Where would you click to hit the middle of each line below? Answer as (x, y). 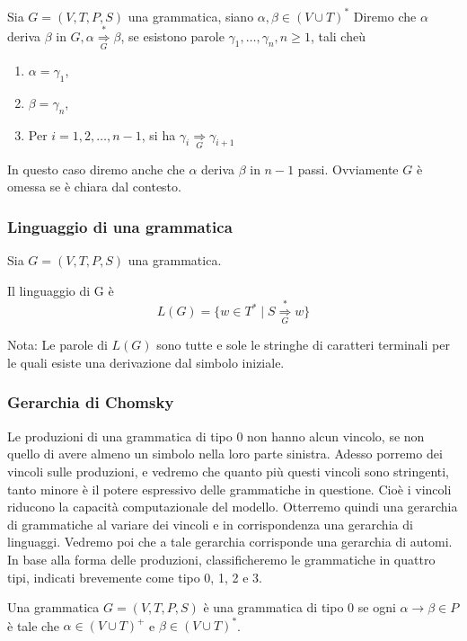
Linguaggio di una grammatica (120, 227)
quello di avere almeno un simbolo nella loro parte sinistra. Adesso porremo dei (225, 454)
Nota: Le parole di (57, 345)
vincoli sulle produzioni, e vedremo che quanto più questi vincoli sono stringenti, (229, 471)
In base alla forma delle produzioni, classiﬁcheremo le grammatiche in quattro (221, 559)
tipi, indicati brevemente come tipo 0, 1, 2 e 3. (135, 577)
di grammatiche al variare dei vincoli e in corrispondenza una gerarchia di (210, 524)
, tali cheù (338, 36)
